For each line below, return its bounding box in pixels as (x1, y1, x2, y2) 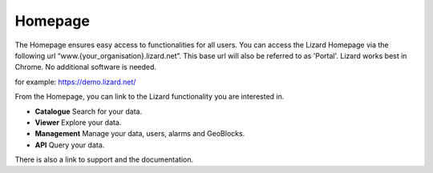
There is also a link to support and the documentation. (14, 155, 194, 164)
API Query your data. (34, 140, 105, 150)
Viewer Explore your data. (34, 117, 122, 127)
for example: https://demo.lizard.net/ (14, 77, 136, 86)
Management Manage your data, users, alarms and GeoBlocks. (34, 129, 245, 139)
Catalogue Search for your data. (34, 107, 143, 116)
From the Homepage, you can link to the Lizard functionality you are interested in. (14, 92, 285, 102)
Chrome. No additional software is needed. (14, 62, 156, 72)
